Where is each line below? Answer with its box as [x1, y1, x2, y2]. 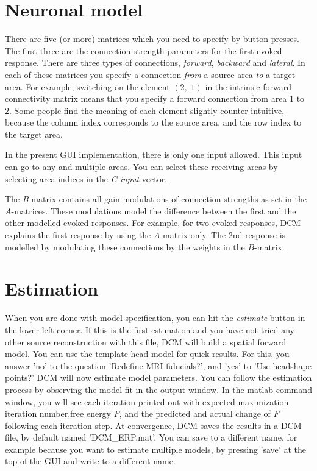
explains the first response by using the [5, 228, 151, 241]
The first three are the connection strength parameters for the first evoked [5, 44, 282, 57]
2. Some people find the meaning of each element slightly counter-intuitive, [5, 104, 285, 116]
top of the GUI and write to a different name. [5, 455, 176, 467]
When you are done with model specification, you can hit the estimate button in [5, 311, 305, 324]
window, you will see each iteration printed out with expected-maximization [5, 395, 289, 408]
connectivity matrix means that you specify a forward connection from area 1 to [5, 92, 305, 105]
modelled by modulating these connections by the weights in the [5, 240, 245, 253]
